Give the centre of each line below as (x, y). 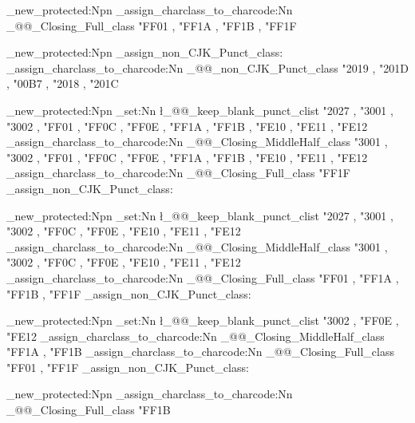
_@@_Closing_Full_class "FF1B (89, 410)
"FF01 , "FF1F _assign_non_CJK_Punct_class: (128, 367)
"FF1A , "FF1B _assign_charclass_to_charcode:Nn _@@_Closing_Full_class (200, 352)
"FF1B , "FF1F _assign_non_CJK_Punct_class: (129, 293)
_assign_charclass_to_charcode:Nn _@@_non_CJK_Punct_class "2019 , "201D (207, 67)
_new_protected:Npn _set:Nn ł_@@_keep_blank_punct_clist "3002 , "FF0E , (203, 320)
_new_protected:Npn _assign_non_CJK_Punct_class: (145, 52)
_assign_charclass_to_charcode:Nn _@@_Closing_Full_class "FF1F (178, 173)
